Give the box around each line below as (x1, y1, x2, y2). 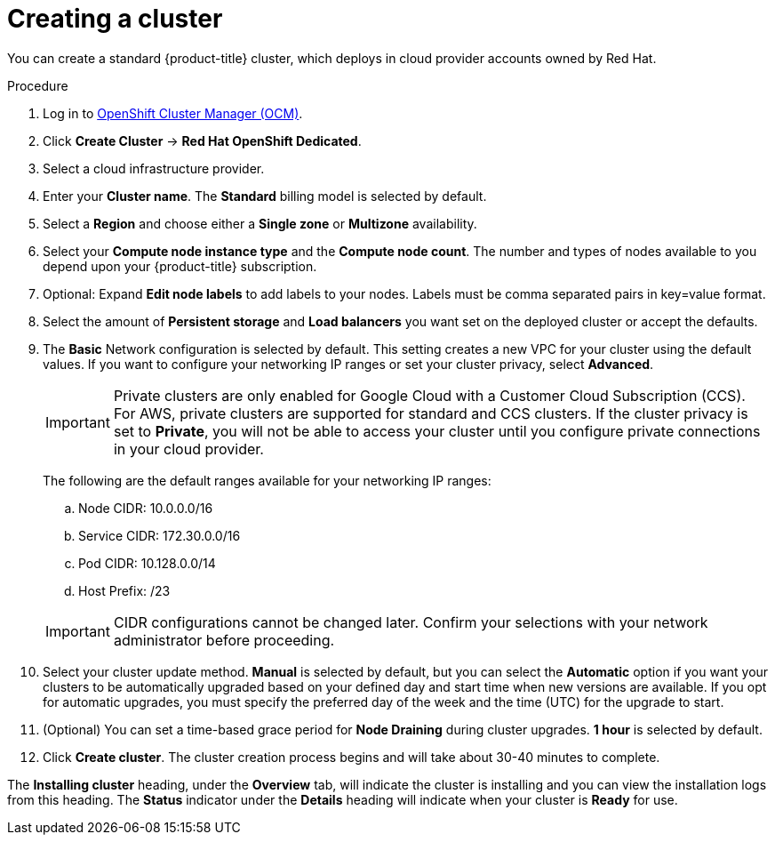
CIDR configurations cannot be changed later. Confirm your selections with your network (113, 613, 708, 631)
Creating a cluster (7, 4, 223, 34)
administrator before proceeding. (113, 630, 335, 649)
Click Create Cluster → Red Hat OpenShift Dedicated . (43, 132, 362, 148)
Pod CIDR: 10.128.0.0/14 (78, 555, 216, 571)
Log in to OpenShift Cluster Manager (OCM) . (43, 105, 303, 121)
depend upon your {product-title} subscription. (43, 258, 317, 274)
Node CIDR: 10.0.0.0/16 (78, 500, 213, 516)
